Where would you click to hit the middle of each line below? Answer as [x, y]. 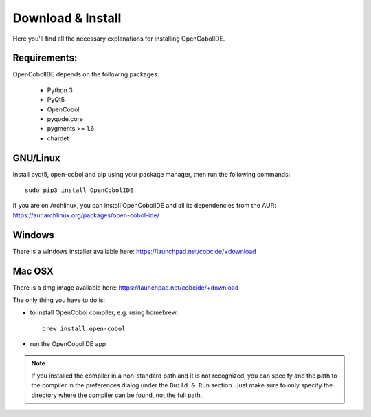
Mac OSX [33, 271]
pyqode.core [65, 119]
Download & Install [67, 18]
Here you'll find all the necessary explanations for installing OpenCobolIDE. [119, 39]
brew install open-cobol [84, 328]
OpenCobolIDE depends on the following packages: [86, 74]
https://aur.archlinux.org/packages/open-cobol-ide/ [86, 215]
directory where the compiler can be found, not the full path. [117, 395]
